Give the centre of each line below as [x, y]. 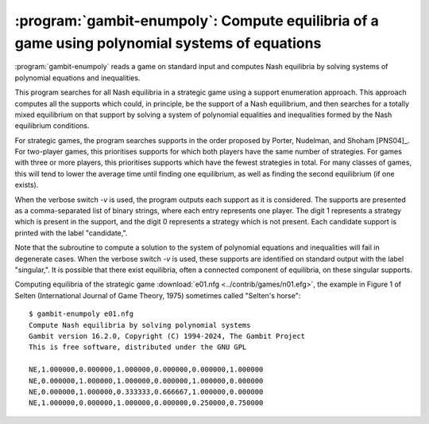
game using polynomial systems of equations [168, 43]
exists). [27, 185]
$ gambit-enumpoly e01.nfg [81, 314]
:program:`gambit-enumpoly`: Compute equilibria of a [197, 21]
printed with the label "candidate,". [71, 233]
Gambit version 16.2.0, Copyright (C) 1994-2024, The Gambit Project [167, 336]
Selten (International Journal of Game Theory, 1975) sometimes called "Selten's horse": [158, 295]
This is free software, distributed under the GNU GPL [138, 347]
